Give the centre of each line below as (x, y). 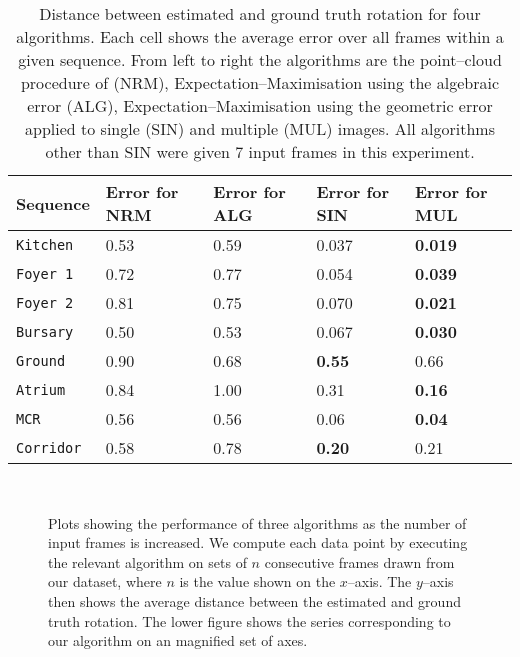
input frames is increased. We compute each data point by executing (258, 542)
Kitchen (45, 244)
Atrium (41, 389)
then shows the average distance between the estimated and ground (254, 600)
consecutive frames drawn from (359, 561)
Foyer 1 (45, 273)
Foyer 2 (45, 302)
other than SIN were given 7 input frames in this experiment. (260, 151)
